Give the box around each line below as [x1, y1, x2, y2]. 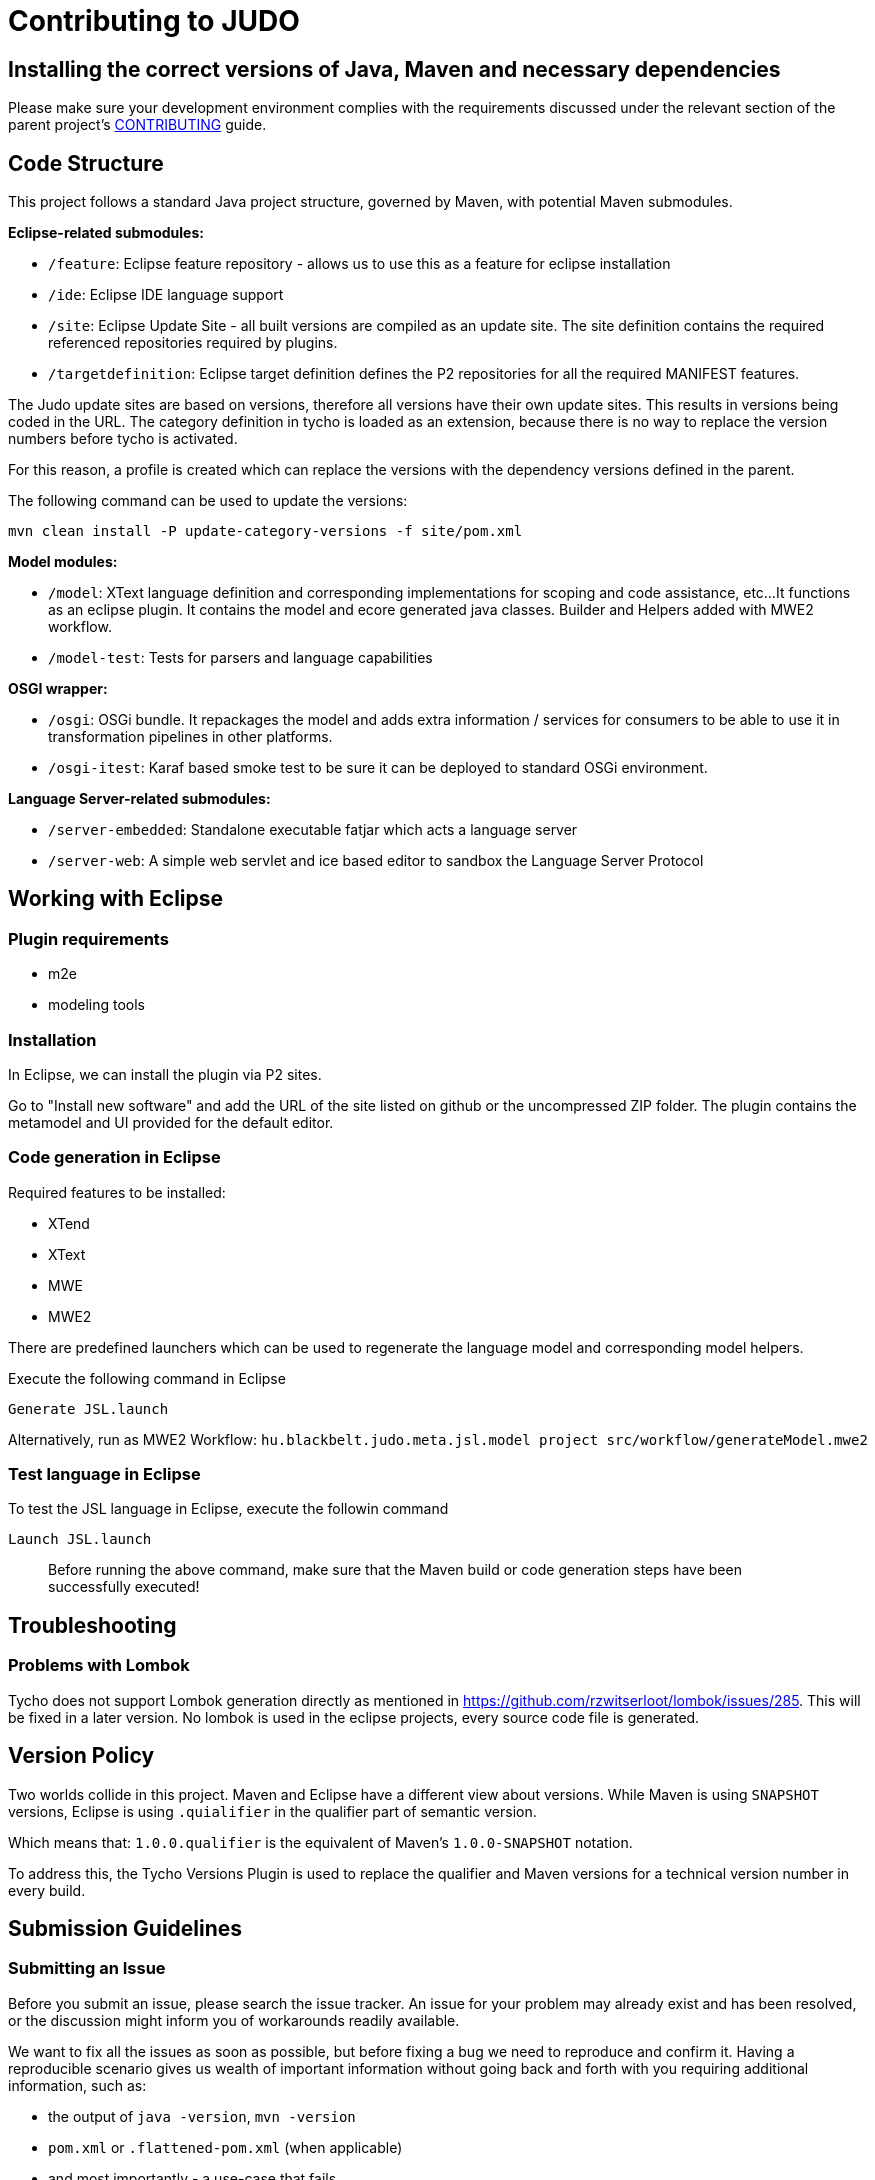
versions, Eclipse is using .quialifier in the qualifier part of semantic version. [8, 1802, 537, 1820]
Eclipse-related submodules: [8, 224, 204, 242]
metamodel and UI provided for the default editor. [8, 1113, 334, 1131]
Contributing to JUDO [8, 4, 300, 38]
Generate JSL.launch [8, 1400, 169, 1417]
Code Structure [8, 150, 164, 176]
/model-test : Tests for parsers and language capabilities [48, 649, 433, 667]
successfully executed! [48, 1578, 200, 1596]
